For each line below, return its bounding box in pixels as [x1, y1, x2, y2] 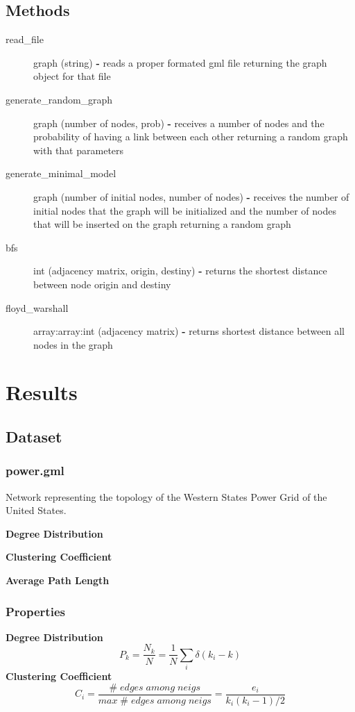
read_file [6, 32, 44, 47]
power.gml [6, 462, 64, 479]
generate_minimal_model [6, 166, 116, 181]
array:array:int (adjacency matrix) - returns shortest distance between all [33, 324, 345, 338]
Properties [6, 602, 65, 620]
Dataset [6, 426, 62, 447]
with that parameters [33, 142, 124, 157]
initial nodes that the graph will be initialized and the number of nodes [33, 203, 337, 217]
